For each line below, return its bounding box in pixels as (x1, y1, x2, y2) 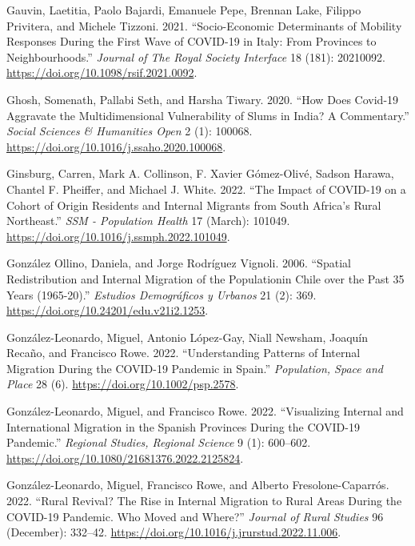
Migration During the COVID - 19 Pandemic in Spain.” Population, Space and (6, 359, 383, 376)
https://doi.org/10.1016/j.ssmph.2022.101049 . (6, 227, 230, 244)
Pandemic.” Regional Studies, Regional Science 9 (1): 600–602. (6, 434, 311, 451)
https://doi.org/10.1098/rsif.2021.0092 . (6, 64, 198, 81)
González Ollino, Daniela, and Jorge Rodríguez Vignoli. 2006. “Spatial (6, 255, 351, 271)
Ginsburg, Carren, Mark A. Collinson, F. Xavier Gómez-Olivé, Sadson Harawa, (6, 165, 394, 182)
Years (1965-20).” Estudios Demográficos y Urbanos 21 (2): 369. (6, 286, 317, 303)
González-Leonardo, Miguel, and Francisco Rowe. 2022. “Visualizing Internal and (6, 403, 404, 420)
